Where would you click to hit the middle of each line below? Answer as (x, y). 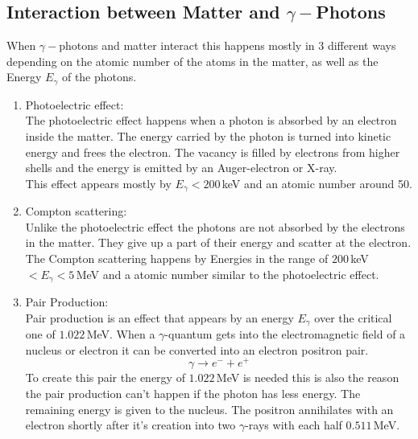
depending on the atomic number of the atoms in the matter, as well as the (192, 61)
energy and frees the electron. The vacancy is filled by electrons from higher (213, 152)
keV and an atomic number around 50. (317, 183)
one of (40, 334)
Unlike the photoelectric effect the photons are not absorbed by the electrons (215, 226)
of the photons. (99, 77)
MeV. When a (121, 334)
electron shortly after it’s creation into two (130, 425)
